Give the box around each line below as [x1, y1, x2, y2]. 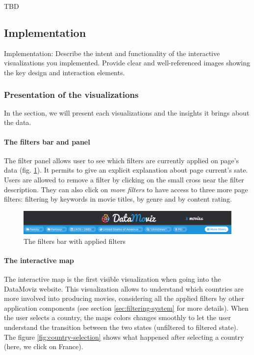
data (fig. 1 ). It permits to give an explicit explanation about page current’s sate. [4, 165, 248, 175]
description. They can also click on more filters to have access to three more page [4, 184, 248, 194]
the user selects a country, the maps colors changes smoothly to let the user [4, 312, 231, 323]
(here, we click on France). [4, 341, 83, 352]
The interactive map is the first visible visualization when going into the [4, 273, 221, 284]
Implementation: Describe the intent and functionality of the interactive [4, 48, 220, 58]
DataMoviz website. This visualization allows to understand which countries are [4, 283, 244, 294]
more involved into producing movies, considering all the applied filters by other [4, 293, 245, 303]
